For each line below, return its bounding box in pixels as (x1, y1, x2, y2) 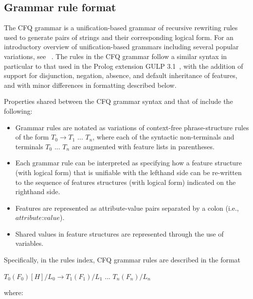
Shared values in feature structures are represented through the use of (15, 228, 224, 239)
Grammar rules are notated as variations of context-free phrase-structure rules (15, 122, 249, 132)
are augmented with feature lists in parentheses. (72, 141, 215, 151)
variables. (15, 238, 44, 248)
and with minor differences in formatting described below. (4, 80, 177, 90)
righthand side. (15, 186, 60, 197)
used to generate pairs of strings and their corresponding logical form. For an (4, 32, 234, 42)
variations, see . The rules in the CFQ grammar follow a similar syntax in (4, 51, 227, 61)
